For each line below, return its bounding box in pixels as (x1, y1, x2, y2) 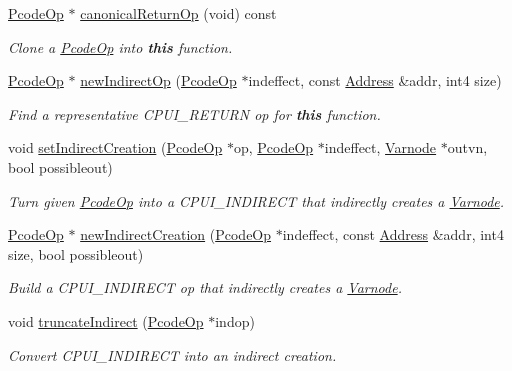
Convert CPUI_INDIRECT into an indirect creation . (8, 344, 337, 365)
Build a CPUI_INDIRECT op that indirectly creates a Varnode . (8, 277, 402, 298)
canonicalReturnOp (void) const (80, 3, 277, 23)
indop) (215, 310, 255, 331)
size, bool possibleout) (8, 243, 144, 264)
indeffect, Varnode (324, 137, 437, 158)
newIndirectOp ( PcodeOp (80, 70, 237, 91)
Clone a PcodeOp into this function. (8, 36, 233, 57)
